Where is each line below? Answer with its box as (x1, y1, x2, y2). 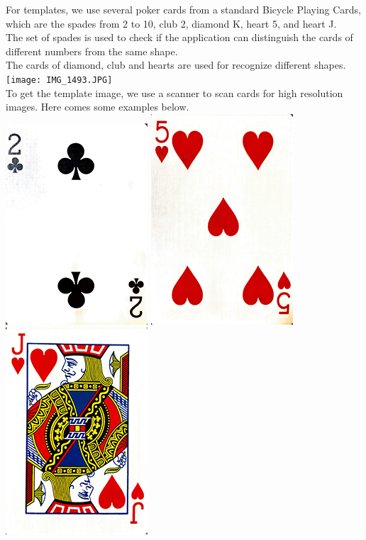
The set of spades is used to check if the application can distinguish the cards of (6, 30, 353, 45)
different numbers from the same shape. (6, 43, 178, 58)
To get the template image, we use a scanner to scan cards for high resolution (6, 85, 343, 100)
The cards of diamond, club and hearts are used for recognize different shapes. (6, 57, 346, 72)
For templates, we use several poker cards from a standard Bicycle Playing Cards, (6, 2, 362, 16)
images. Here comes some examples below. (6, 99, 189, 114)
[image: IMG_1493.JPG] (6, 74, 113, 85)
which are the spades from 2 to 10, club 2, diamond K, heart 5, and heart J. (6, 16, 337, 30)
